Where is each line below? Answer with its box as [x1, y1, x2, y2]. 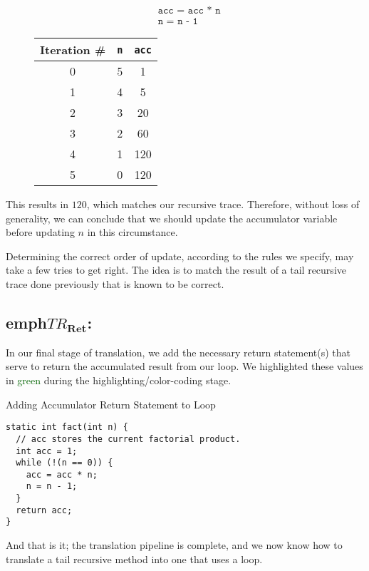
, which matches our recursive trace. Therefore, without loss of [86, 197, 360, 212]
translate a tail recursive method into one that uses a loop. [6, 551, 263, 566]
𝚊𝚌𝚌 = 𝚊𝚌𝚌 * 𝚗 [157, 6, 221, 16]
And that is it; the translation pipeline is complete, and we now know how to [6, 537, 343, 552]
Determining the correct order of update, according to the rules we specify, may [6, 248, 354, 263]
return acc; [16, 505, 73, 515]
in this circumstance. [87, 225, 178, 240]
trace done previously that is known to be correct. [6, 277, 224, 292]
